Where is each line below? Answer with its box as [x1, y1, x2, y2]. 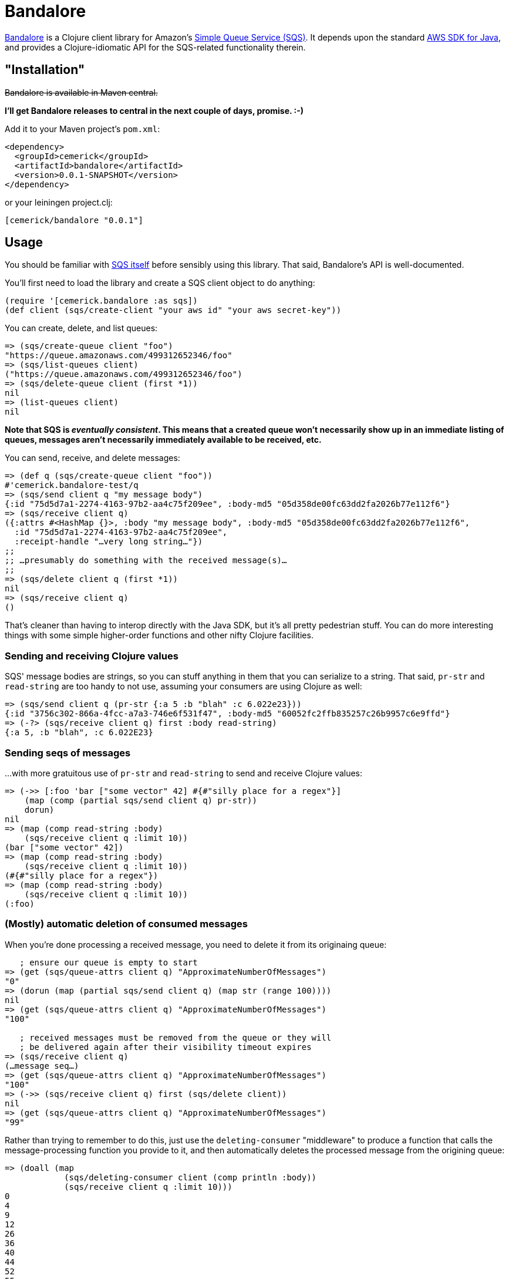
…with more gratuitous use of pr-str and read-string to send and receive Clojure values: [5, 768, 362, 778]
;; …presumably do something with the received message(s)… [5, 556, 287, 566]
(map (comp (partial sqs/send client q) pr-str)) [24, 795, 257, 805]
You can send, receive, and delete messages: [5, 453, 180, 463]
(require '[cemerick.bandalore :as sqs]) [5, 296, 198, 306]
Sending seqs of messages [5, 746, 131, 759]
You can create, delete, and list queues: [5, 323, 158, 334]
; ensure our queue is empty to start [19, 957, 198, 967]
